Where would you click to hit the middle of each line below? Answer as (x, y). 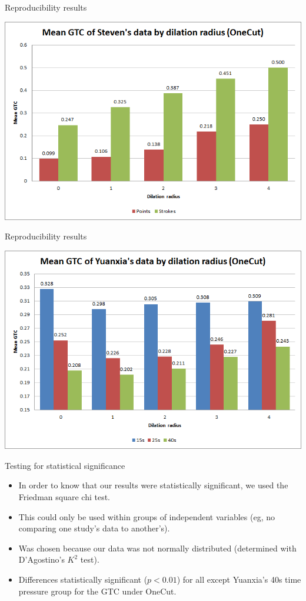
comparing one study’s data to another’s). (94, 528)
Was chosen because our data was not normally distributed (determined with (157, 548)
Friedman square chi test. (64, 497)
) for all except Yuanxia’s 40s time (239, 579)
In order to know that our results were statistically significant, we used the (153, 485)
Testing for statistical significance (65, 465)
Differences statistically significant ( (83, 579)
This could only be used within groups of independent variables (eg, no (147, 516)
